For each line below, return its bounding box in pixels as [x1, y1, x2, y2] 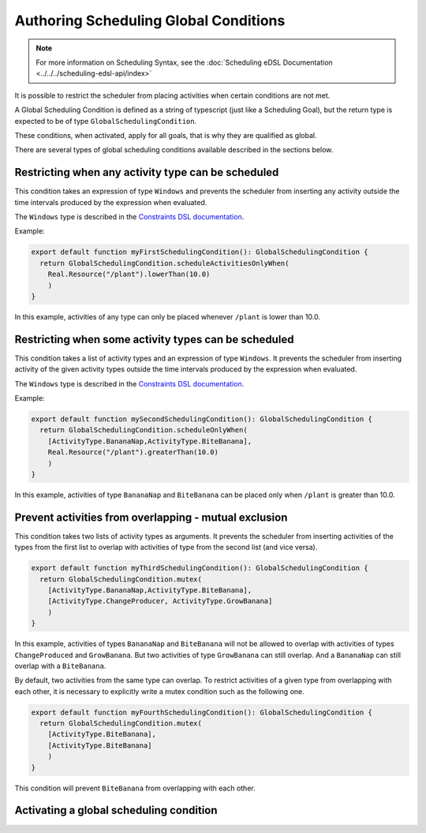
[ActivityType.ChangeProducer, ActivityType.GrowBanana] [47, 596, 273, 606]
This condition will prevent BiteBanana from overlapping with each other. [14, 783, 256, 793]
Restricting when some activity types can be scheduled [14, 332, 294, 346]
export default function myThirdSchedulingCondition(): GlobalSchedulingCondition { [31, 564, 368, 573]
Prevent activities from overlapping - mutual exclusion [14, 510, 288, 524]
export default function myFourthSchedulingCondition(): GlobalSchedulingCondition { [31, 708, 372, 717]
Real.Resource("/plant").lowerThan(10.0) [47, 270, 211, 279]
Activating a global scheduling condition [14, 804, 218, 817]
